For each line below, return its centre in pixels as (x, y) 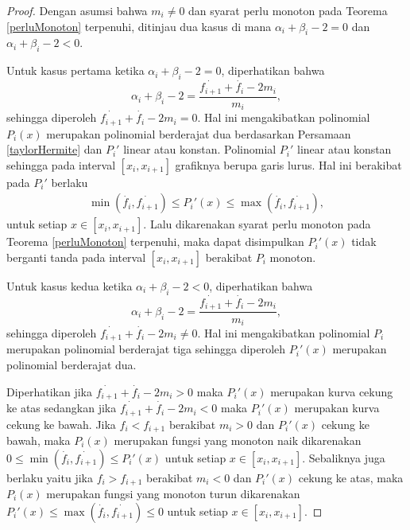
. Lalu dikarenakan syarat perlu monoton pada (257, 224)
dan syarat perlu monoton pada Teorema (288, 10)
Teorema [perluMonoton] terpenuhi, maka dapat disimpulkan (155, 242)
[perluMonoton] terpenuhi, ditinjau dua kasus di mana (139, 26)
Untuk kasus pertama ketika (75, 70)
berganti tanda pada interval (76, 257)
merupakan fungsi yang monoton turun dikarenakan (173, 493)
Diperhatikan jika (49, 391)
